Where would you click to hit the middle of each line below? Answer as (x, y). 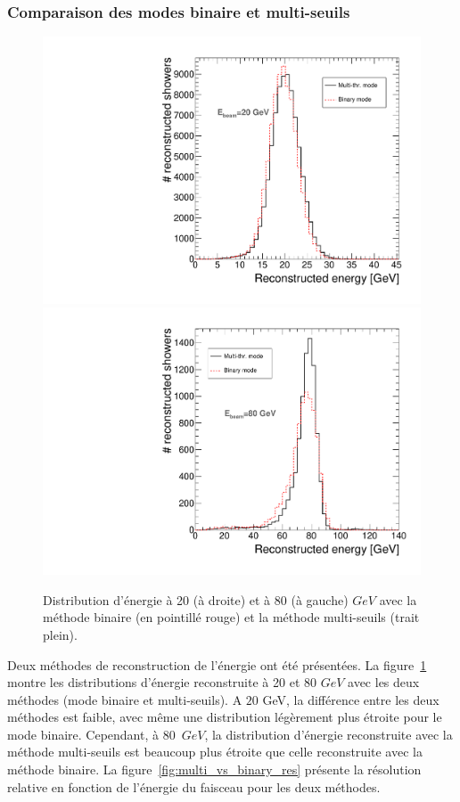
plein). (60, 634)
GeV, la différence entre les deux (351, 699)
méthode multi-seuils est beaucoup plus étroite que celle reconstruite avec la (215, 752)
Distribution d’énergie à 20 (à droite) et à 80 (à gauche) (196, 599)
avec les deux (384, 682)
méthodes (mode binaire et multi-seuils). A (125, 699)
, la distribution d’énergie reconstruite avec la (329, 734)
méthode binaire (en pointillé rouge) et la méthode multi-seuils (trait (231, 617)
